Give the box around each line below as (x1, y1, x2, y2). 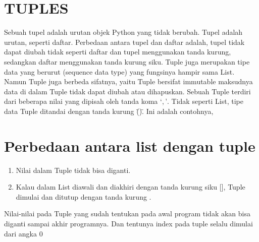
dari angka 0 (4, 228, 43, 238)
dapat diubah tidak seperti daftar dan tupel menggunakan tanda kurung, (4, 46, 231, 57)
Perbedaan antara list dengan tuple (4, 135, 255, 156)
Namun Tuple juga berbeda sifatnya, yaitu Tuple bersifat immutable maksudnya (4, 76, 253, 87)
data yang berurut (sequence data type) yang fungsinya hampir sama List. (4, 66, 235, 77)
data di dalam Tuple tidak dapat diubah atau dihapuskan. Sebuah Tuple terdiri (4, 86, 251, 96)
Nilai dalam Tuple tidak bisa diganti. (16, 164, 131, 175)
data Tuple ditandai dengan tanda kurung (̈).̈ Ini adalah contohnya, (4, 105, 214, 116)
